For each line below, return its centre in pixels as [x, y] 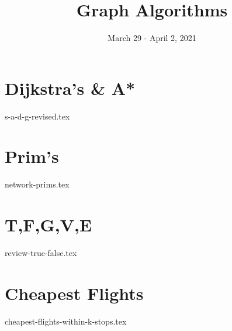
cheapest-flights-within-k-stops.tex [66, 321]
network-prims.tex [37, 184]
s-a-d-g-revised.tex [37, 116]
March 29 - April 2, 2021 [152, 38]
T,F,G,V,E [49, 225]
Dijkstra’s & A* [70, 88]
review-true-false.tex [41, 253]
